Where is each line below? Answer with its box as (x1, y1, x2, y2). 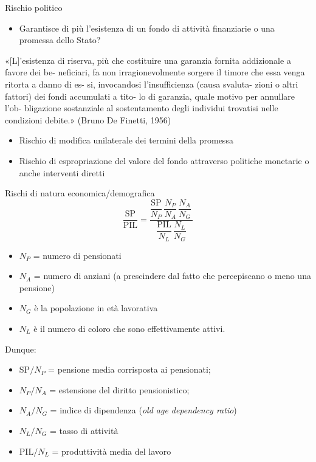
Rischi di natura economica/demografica (5, 187, 155, 199)
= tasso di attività (49, 424, 118, 436)
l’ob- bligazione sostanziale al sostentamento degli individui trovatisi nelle (5, 102, 278, 114)
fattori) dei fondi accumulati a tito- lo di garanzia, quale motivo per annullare (5, 89, 295, 102)
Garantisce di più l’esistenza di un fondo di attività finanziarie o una (19, 21, 275, 34)
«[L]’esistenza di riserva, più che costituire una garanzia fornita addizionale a (5, 53, 291, 66)
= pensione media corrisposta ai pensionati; (48, 363, 211, 376)
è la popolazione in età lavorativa (34, 302, 158, 314)
